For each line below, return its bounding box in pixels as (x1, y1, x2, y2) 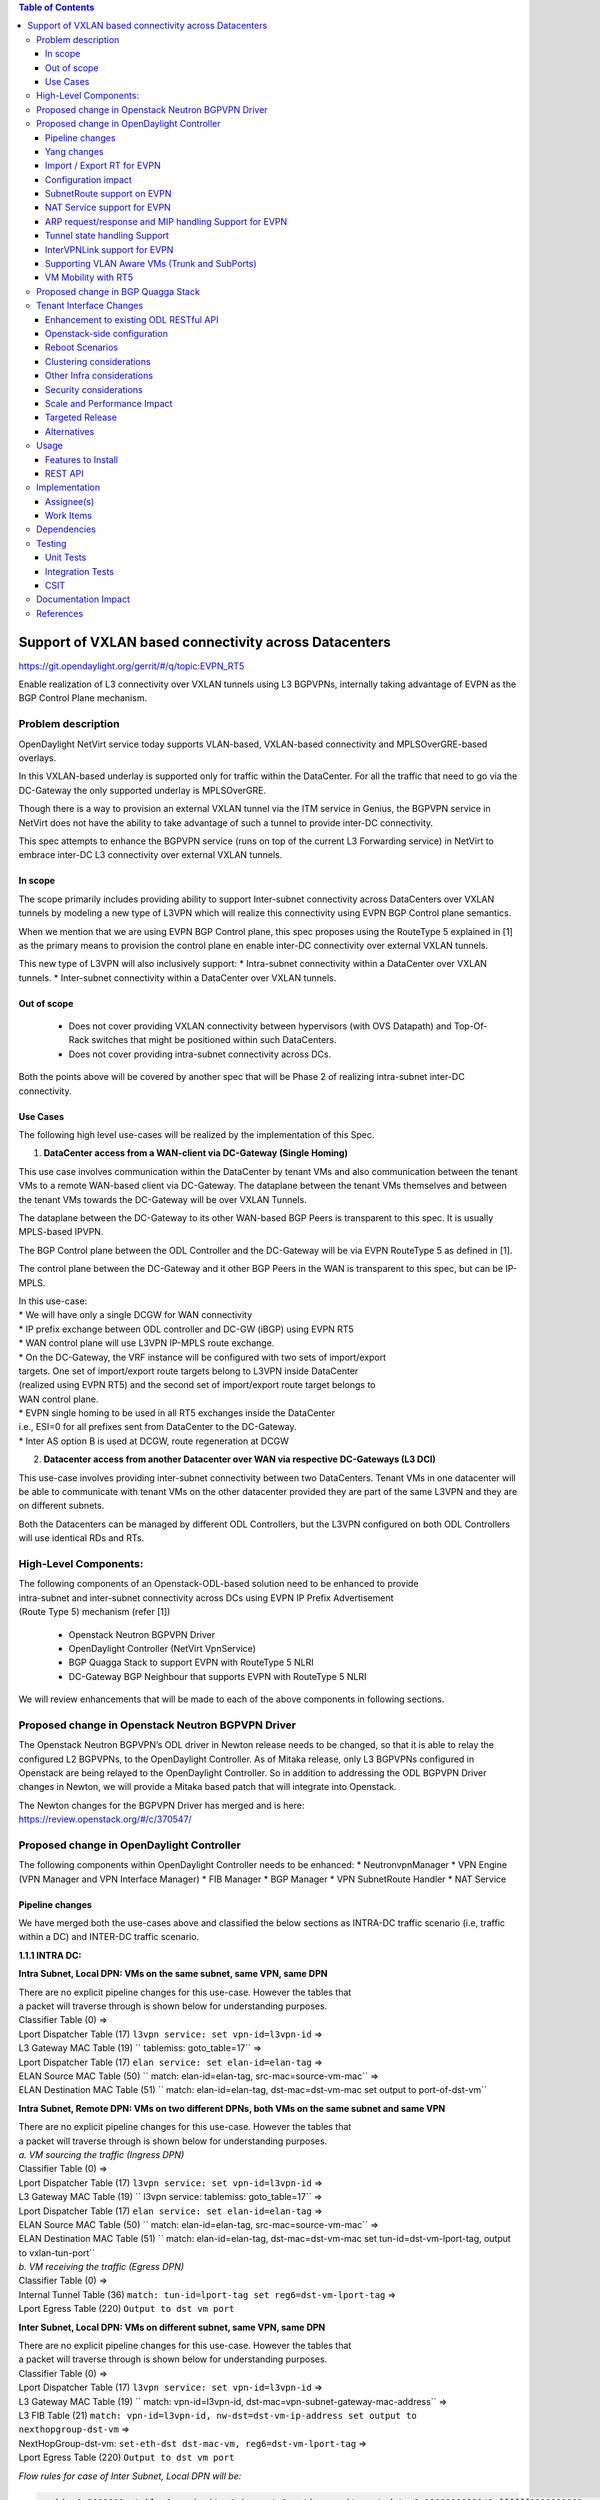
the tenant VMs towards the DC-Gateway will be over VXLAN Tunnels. (18, 1193, 307, 1205)
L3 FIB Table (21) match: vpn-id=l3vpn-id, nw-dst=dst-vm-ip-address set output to (18, 2409, 417, 2421)
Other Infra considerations (45, 370, 154, 382)
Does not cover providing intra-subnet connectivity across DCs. (68, 1048, 332, 1060)
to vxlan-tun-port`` (18, 2246, 95, 2259)
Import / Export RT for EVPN (45, 160, 161, 172)
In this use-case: (18, 1295, 88, 1307)
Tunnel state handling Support (45, 230, 170, 242)
